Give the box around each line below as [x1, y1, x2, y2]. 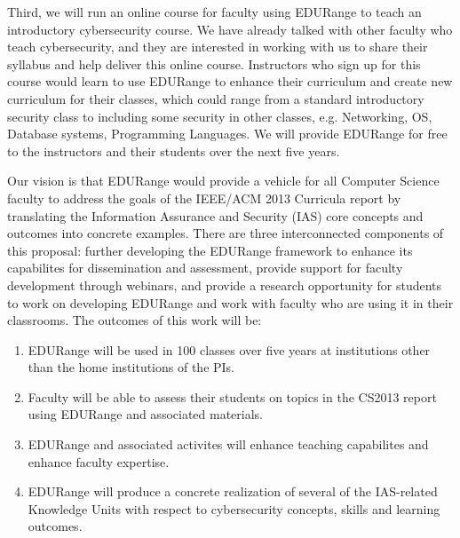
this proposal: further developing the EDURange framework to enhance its [7, 241, 413, 259]
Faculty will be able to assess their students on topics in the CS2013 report [28, 387, 437, 406]
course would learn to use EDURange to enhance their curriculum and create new [7, 72, 453, 91]
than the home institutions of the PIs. [28, 358, 235, 376]
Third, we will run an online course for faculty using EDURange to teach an [7, 3, 422, 20]
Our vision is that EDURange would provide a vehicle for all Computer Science [7, 171, 440, 190]
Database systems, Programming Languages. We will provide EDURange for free [7, 124, 448, 143]
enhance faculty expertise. [28, 452, 170, 471]
